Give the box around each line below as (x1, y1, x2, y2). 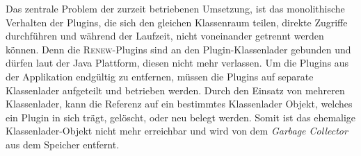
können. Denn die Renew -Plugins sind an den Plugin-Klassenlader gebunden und (6, 42, 351, 56)
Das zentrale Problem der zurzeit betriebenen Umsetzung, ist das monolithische (6, 1, 345, 15)
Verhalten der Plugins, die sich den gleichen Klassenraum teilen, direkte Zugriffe (6, 15, 348, 29)
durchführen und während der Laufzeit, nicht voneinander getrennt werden (6, 28, 324, 43)
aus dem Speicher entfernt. (6, 137, 120, 151)
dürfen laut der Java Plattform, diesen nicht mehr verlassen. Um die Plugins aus (6, 55, 349, 70)
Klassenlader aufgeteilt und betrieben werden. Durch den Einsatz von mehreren (6, 83, 345, 97)
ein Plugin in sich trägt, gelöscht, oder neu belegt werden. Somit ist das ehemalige (6, 110, 356, 124)
